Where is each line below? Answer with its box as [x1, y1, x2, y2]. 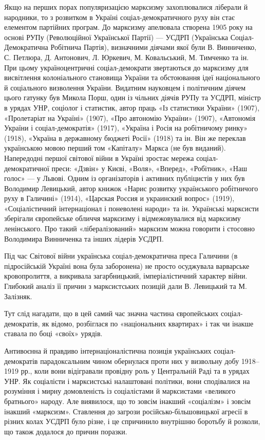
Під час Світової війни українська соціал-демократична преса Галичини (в [4, 250, 238, 261]
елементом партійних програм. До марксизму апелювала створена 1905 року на [4, 22, 253, 32]
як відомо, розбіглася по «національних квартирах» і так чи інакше [42, 318, 254, 328]
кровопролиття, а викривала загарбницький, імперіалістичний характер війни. [4, 270, 248, 281]
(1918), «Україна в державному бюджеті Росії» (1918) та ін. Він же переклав [4, 132, 246, 143]
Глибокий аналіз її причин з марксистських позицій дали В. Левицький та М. [4, 281, 247, 291]
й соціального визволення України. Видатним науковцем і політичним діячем [4, 82, 246, 93]
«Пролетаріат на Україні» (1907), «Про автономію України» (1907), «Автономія [4, 112, 256, 123]
